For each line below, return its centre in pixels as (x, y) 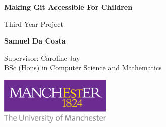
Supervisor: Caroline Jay (42, 57)
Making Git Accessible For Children (68, 7)
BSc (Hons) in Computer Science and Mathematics (83, 68)
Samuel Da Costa (35, 41)
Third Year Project (34, 24)
